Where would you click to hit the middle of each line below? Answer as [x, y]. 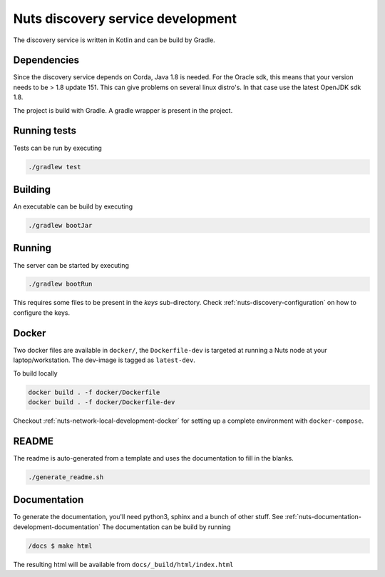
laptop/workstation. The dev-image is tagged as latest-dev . [104, 360]
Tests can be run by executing [58, 148]
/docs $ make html [60, 546]
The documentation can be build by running [166, 527]
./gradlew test [55, 167]
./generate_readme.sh [66, 477]
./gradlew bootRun [60, 284]
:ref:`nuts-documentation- [323, 517]
